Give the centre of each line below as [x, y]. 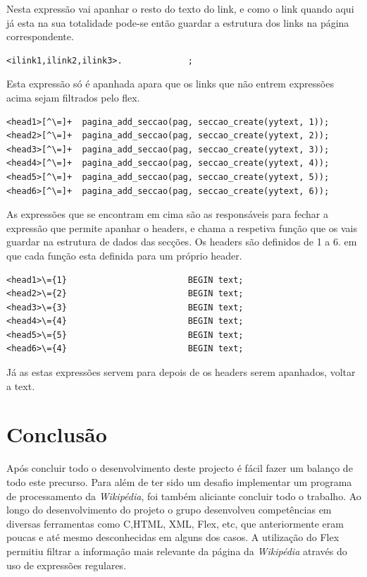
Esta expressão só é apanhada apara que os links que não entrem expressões [170, 84]
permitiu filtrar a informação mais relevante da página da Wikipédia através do [177, 551]
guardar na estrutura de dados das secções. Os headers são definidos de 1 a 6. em [182, 242]
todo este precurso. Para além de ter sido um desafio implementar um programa [179, 481]
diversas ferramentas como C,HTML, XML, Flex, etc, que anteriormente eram [175, 523]
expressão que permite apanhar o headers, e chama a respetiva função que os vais [182, 227]
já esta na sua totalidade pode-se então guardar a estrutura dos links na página [178, 22]
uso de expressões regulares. [67, 565]
